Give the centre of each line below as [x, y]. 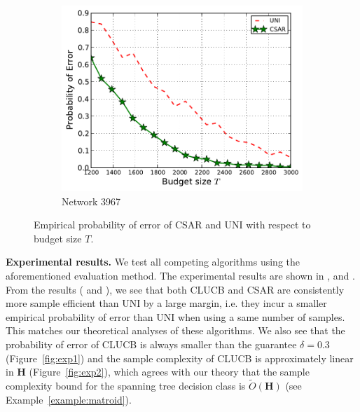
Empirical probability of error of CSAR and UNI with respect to [172, 225]
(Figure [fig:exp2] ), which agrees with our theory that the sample [169, 372]
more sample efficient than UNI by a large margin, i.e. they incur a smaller [166, 303]
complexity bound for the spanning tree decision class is [126, 385]
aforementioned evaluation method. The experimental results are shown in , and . [180, 275]
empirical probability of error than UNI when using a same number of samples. [175, 316]
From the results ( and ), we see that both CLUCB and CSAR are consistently [175, 289]
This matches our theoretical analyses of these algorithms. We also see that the [175, 330]
